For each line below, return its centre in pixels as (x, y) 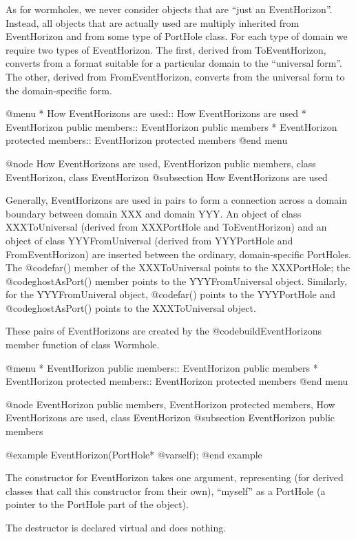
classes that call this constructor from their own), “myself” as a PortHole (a (166, 490)
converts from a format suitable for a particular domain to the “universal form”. (174, 63)
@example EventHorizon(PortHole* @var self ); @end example (134, 454)
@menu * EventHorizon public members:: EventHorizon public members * (162, 367)
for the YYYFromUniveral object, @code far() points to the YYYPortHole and (171, 294)
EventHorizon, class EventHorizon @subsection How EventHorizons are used (167, 177)
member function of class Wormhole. (83, 345)
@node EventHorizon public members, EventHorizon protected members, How (170, 404)
